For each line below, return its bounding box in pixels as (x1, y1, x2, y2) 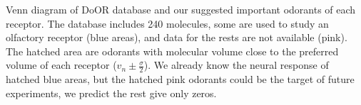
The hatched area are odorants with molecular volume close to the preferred (6, 43, 339, 58)
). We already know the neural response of (143, 57, 329, 72)
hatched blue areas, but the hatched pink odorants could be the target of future (6, 72, 355, 87)
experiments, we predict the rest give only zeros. (6, 85, 217, 100)
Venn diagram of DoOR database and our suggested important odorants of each (6, 2, 356, 16)
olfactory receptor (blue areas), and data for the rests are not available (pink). (6, 30, 347, 45)
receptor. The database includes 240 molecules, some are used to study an (6, 16, 329, 31)
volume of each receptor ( (6, 57, 117, 72)
